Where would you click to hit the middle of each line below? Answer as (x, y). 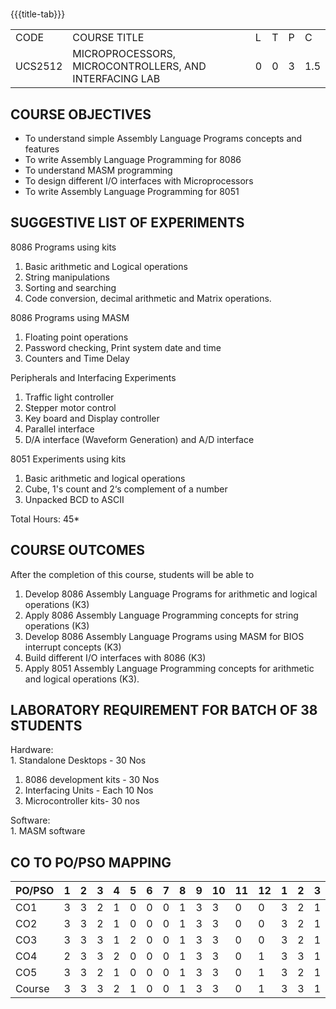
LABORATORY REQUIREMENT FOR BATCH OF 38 (164, 710)
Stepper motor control (70, 407)
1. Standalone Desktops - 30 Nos (78, 760)
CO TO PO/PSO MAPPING (91, 862)
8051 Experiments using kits (68, 459)
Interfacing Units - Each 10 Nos (89, 790)
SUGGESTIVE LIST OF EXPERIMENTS (127, 223)
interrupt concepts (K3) (73, 647)
